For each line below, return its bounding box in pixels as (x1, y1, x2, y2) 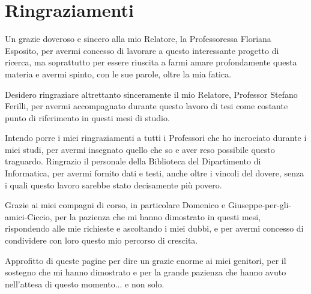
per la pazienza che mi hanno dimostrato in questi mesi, (55, 210, 261, 223)
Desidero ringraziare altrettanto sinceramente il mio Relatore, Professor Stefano (5, 88, 298, 100)
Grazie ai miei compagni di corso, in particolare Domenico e (5, 199, 226, 211)
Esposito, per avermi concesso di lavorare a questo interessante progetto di (5, 44, 279, 56)
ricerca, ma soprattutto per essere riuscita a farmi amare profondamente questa (5, 56, 297, 68)
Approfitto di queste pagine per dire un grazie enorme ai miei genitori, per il (5, 254, 286, 266)
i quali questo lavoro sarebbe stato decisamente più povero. (5, 178, 222, 191)
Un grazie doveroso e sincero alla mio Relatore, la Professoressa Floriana (5, 32, 271, 45)
